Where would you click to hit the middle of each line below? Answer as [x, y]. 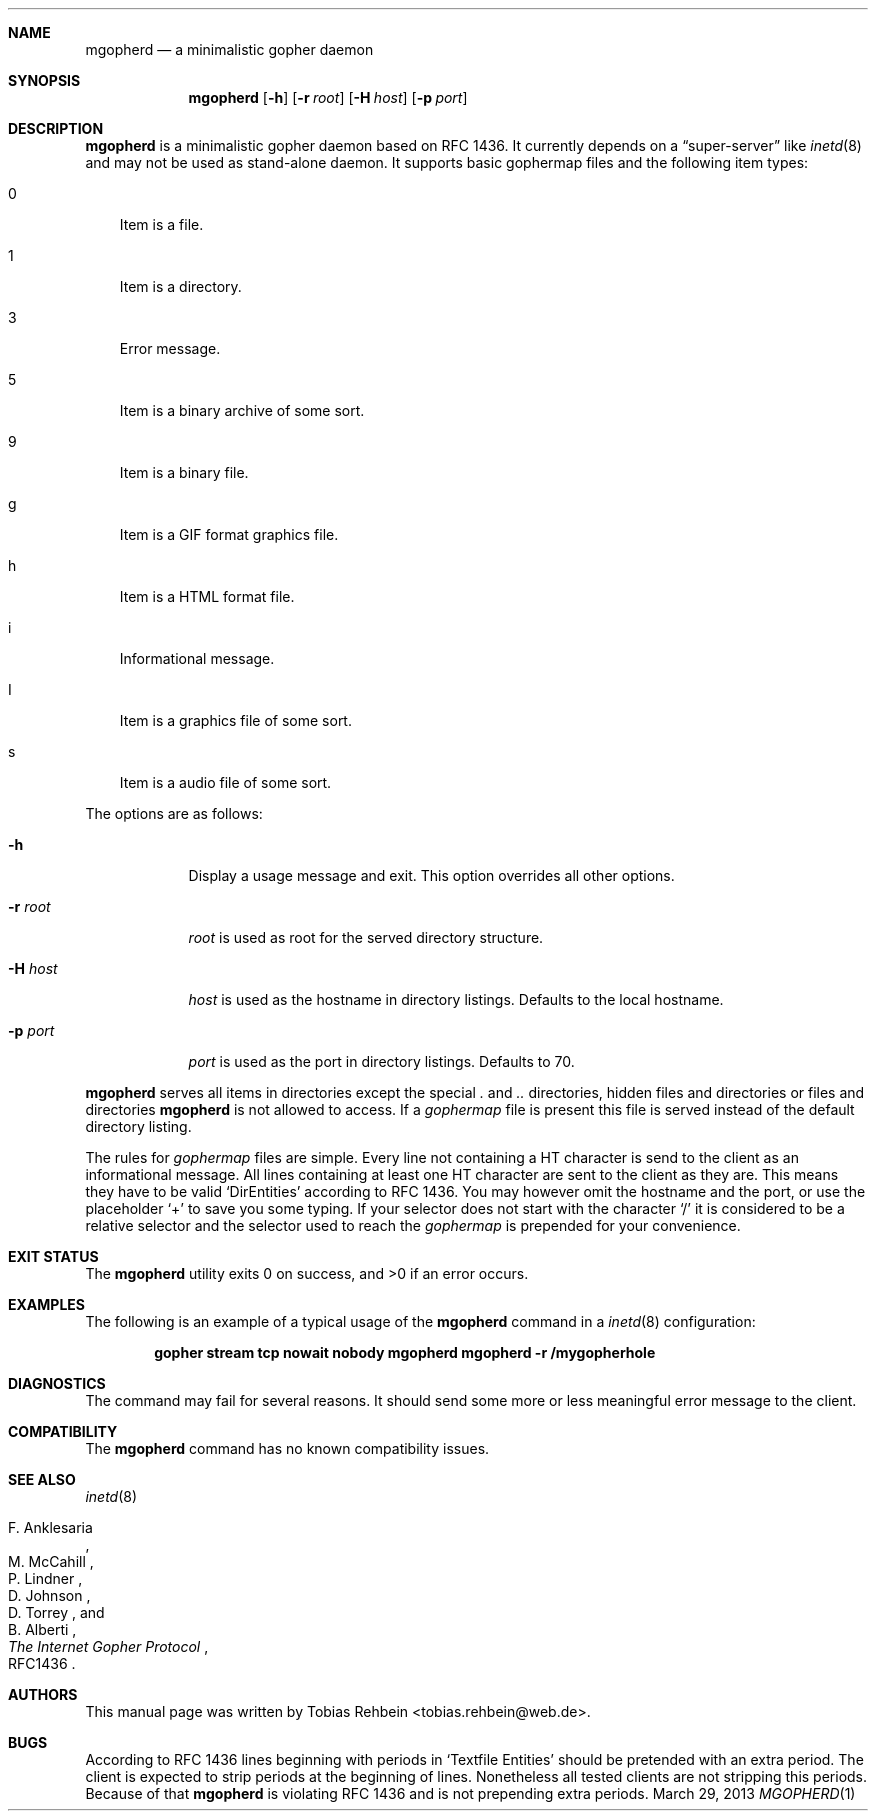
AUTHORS [43, 1694]
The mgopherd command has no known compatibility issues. [287, 1448]
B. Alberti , [42, 1629]
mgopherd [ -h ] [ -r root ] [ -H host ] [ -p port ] [328, 97]
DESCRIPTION [56, 128]
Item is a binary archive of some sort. [242, 410]
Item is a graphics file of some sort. [235, 720]
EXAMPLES [46, 1304]
